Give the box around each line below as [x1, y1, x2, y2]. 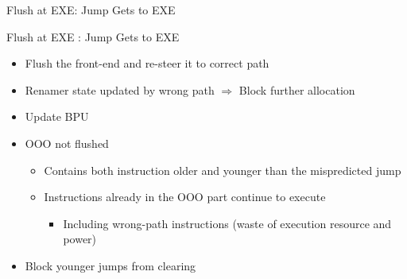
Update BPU [25, 108, 89, 125]
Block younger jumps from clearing [25, 257, 196, 273]
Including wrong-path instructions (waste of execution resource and [63, 215, 392, 231]
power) [63, 231, 97, 247]
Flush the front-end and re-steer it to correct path [25, 55, 269, 72]
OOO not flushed [25, 134, 109, 151]
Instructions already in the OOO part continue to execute [44, 188, 326, 205]
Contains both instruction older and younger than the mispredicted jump [44, 161, 401, 178]
